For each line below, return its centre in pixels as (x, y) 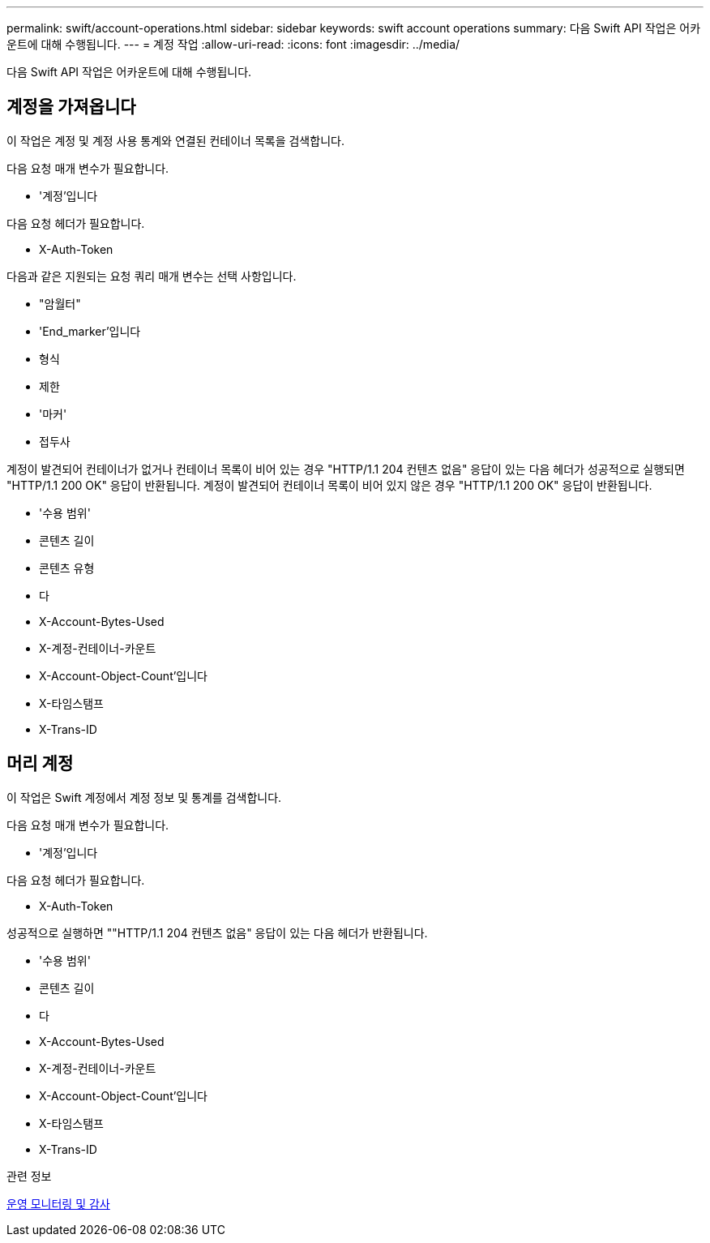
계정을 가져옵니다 (71, 107)
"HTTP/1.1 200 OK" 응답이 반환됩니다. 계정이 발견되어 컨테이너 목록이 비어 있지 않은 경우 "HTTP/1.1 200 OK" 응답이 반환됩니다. (329, 485)
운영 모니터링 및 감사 (58, 1203)
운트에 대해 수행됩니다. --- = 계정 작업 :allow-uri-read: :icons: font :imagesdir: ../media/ (233, 44)
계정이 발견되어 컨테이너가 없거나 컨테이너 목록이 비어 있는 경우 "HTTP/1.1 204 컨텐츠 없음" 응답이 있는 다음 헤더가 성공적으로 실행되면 (346, 469)
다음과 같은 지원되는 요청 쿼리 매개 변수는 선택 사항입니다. (152, 276)
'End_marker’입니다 (90, 331)
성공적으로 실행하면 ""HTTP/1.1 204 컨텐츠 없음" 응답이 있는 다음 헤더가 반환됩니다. (217, 932)
